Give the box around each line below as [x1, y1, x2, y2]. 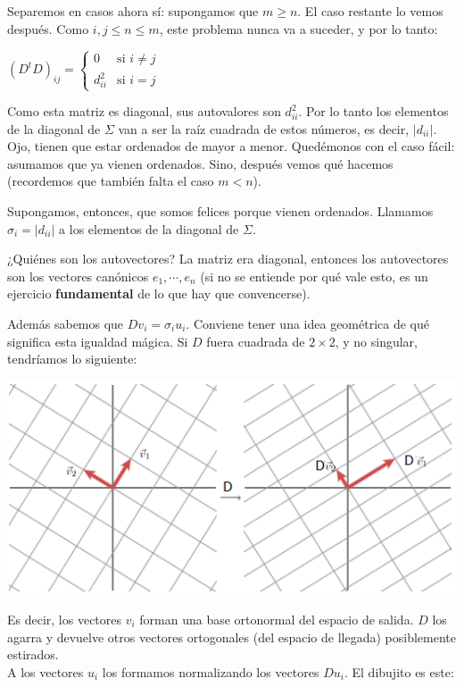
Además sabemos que [7, 314, 124, 332]
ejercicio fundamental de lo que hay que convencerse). [7, 284, 311, 303]
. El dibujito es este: [344, 662, 454, 681]
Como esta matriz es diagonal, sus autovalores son [7, 102, 281, 120]
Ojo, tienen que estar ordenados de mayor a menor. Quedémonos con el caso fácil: [7, 137, 455, 155]
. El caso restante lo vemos [297, 2, 443, 20]
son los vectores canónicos [7, 266, 149, 285]
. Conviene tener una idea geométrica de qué [186, 314, 429, 332]
